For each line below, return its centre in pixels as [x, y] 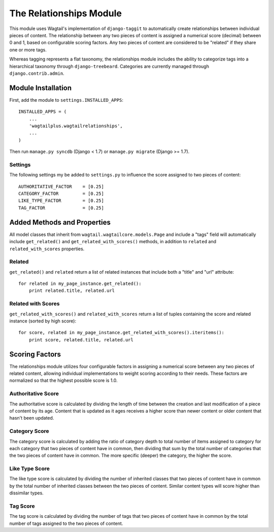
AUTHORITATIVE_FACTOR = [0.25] [61, 186]
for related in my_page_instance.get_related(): [80, 284]
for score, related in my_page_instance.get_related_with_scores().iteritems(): [122, 333]
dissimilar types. [27, 493]
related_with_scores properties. [47, 249]
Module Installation [41, 88]
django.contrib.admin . [37, 73]
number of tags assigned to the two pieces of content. [66, 523]
